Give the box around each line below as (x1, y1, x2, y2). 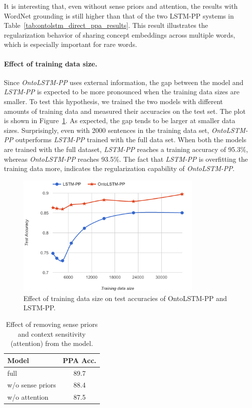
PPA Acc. (62, 355, 97, 365)
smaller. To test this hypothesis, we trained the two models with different (4, 96, 223, 106)
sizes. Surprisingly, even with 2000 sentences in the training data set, (4, 125, 209, 135)
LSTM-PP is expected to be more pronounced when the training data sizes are (4, 86, 240, 97)
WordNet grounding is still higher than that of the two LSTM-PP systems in (4, 10, 234, 21)
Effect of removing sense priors (6, 319, 98, 329)
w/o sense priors (7, 380, 56, 390)
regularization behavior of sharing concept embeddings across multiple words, (4, 29, 235, 40)
